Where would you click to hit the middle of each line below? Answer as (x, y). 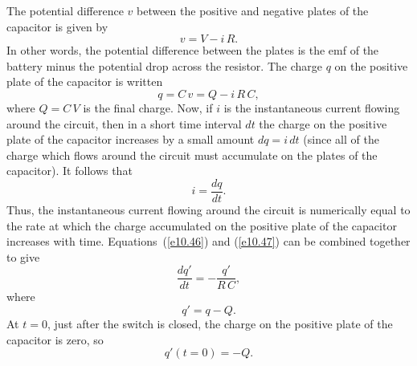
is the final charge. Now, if (148, 107)
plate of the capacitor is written (85, 81)
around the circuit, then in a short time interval (124, 123)
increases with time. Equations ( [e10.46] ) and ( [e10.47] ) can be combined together (208, 241)
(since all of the (341, 139)
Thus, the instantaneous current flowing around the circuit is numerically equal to (208, 209)
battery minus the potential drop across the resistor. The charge (164, 65)
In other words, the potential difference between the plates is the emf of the (193, 50)
